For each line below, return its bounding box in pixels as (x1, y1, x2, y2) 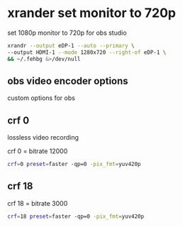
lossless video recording (7, 133, 79, 142)
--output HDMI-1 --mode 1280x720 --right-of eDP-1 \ (7, 48, 167, 56)
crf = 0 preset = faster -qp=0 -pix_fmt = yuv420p (7, 161, 141, 168)
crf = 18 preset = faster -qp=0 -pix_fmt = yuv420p (7, 213, 144, 220)
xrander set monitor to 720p (7, 5, 176, 21)
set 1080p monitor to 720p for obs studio (7, 28, 127, 37)
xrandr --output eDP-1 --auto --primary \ (7, 42, 135, 49)
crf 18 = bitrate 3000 (7, 199, 68, 207)
